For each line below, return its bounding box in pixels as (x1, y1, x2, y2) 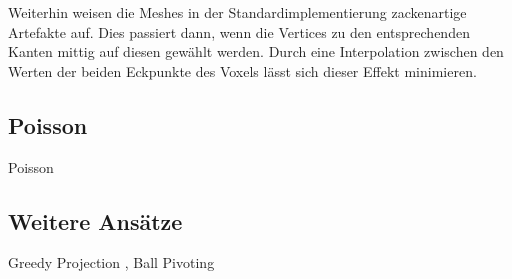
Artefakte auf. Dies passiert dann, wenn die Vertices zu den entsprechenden (8, 21, 470, 42)
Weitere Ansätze (8, 205, 183, 236)
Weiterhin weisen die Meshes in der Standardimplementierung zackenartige (8, 2, 467, 22)
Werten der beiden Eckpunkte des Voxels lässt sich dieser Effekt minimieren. (8, 60, 477, 81)
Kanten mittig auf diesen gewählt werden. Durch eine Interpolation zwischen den (8, 41, 504, 62)
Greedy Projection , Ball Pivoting (8, 252, 215, 273)
